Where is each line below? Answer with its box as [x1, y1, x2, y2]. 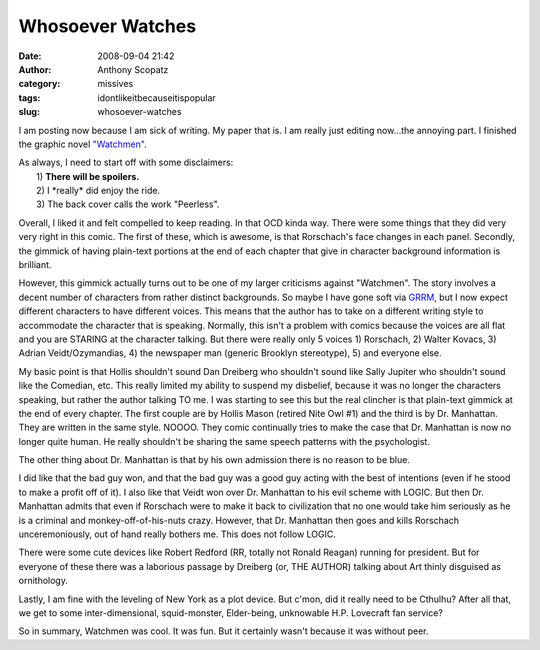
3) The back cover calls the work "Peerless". [36, 198, 220, 210]
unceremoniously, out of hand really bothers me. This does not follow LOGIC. [18, 528, 337, 540]
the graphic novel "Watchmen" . [18, 138, 147, 150]
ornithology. [18, 575, 69, 587]
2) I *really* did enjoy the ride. [36, 185, 160, 197]
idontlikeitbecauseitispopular [97, 91, 217, 104]
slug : [18, 106, 40, 118]
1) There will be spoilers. [36, 170, 140, 182]
